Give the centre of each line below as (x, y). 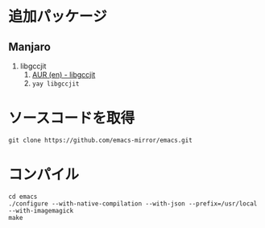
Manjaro (29, 46)
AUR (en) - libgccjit (64, 75)
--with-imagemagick (41, 210)
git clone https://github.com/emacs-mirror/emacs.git (101, 140)
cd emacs (23, 197)
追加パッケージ (58, 17)
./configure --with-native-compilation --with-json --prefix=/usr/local (133, 203)
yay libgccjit (56, 84)
